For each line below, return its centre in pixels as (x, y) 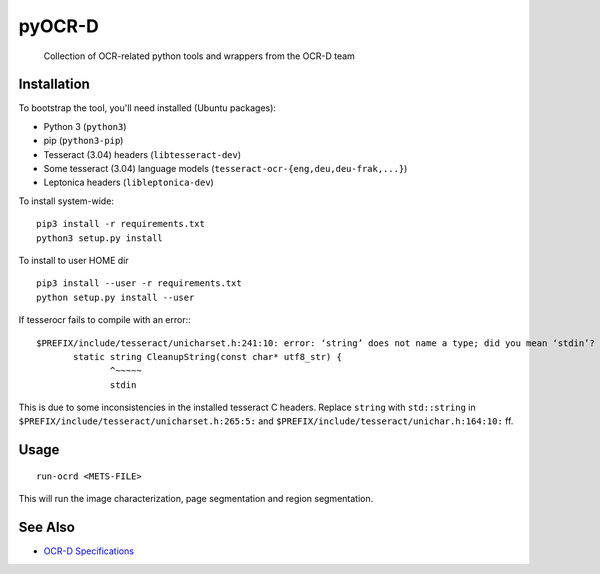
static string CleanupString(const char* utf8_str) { (207, 356)
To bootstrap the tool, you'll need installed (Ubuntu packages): (147, 108)
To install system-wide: (66, 201)
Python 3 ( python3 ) (85, 126)
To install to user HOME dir (73, 260)
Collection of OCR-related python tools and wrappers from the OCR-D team (199, 56)
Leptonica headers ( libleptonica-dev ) (128, 182)
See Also (46, 527)
